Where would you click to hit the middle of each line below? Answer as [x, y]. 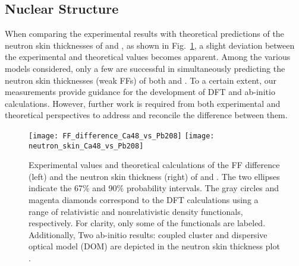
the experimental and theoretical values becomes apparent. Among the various [148, 57]
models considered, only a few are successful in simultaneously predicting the [145, 68]
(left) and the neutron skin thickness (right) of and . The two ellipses [154, 176]
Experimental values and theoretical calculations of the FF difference [154, 165]
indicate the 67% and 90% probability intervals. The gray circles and [154, 188]
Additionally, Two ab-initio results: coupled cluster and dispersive [148, 234]
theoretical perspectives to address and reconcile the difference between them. [146, 115]
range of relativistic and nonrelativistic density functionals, [136, 211]
